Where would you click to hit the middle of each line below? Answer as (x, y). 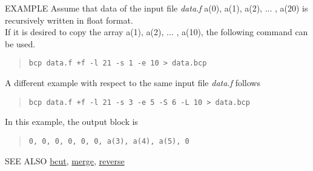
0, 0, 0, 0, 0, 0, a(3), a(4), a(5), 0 (109, 141)
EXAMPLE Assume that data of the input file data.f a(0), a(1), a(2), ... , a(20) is (156, 8)
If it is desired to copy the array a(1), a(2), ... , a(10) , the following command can (156, 32)
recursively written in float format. (69, 20)
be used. (20, 43)
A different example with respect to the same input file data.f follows (133, 83)
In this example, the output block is (71, 122)
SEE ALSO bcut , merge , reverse (65, 160)
